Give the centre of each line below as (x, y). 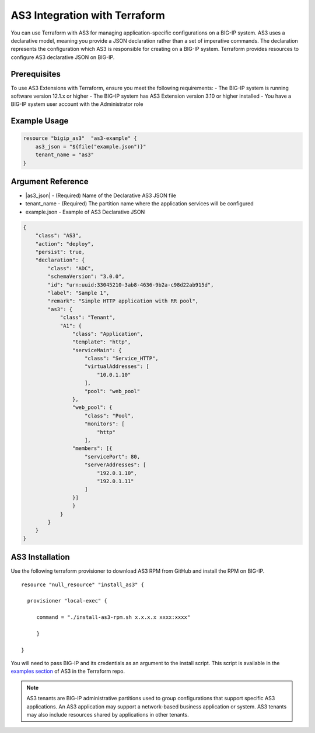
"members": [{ (92, 448)
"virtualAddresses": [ (117, 366)
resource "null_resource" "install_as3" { (83, 584)
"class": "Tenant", (88, 318)
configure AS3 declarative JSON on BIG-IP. (63, 57)
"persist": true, (60, 252)
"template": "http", (101, 342)
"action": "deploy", (65, 244)
